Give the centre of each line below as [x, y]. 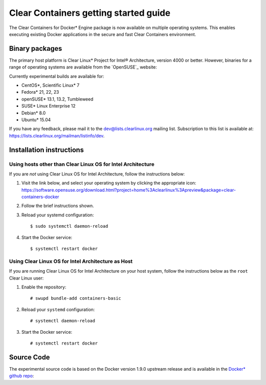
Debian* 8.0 [34, 113]
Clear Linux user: [26, 278]
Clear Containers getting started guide [90, 13]
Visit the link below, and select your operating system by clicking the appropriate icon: [109, 183]
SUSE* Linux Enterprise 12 [49, 106]
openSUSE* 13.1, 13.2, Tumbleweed [57, 99]
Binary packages [36, 49]
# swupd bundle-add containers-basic [76, 298]
